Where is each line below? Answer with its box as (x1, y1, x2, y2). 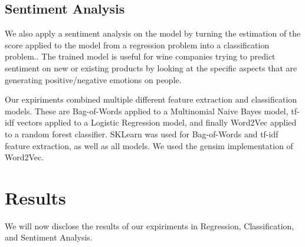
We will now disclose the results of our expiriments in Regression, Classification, (5, 219, 294, 232)
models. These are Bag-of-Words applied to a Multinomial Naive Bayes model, (5, 104, 288, 117)
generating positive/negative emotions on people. (5, 73, 182, 85)
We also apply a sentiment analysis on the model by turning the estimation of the (5, 27, 301, 39)
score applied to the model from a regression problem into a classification (5, 38, 270, 51)
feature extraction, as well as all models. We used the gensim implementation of (5, 139, 293, 152)
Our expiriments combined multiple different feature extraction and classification (5, 93, 297, 106)
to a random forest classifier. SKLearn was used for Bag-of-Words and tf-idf (5, 127, 278, 140)
